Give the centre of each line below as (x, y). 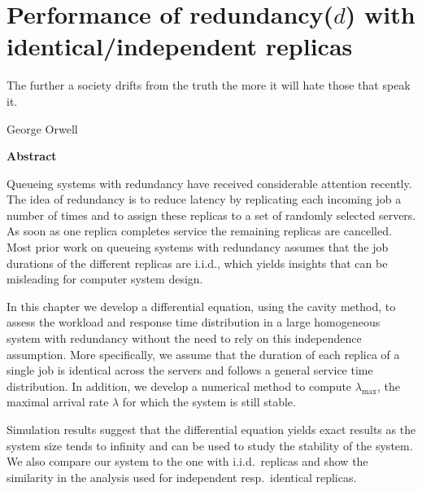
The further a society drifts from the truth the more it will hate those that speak (209, 85)
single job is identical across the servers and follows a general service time (190, 370)
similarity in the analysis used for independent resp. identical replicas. (182, 477)
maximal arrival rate (58, 402)
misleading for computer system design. (105, 279)
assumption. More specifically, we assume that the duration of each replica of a (203, 354)
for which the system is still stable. (209, 402)
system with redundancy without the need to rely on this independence (184, 338)
